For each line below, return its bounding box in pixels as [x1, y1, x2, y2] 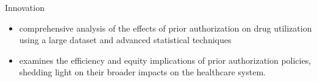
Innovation [5, 1, 45, 13]
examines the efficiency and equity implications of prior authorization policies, [19, 53, 312, 66]
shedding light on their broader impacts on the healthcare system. [19, 66, 266, 78]
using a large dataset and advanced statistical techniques [19, 33, 232, 46]
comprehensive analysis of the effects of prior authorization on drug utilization [19, 21, 312, 34]
